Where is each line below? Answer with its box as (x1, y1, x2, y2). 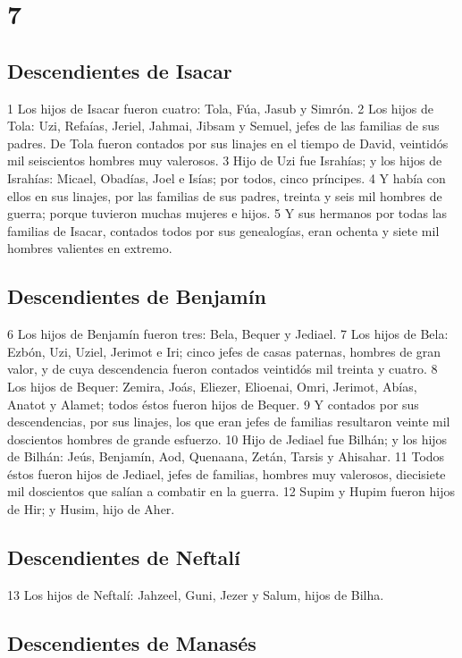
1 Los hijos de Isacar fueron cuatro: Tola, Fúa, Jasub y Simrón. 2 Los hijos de (7, 98, 434, 117)
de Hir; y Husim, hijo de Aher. (7, 500, 175, 519)
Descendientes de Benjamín (7, 283, 266, 310)
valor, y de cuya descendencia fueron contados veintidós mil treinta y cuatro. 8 (7, 359, 438, 378)
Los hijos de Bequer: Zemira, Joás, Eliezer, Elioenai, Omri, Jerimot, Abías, (7, 376, 417, 395)
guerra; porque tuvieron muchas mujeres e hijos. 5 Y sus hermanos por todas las (7, 204, 448, 223)
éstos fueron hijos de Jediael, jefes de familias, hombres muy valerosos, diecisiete (7, 464, 446, 483)
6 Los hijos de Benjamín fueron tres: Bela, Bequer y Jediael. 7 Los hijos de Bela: (7, 325, 449, 343)
